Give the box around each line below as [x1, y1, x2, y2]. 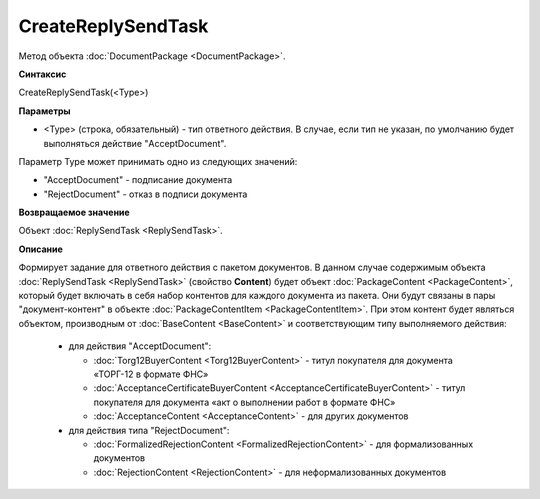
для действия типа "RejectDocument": [68, 424, 230, 436]
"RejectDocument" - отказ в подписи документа [43, 188, 248, 200]
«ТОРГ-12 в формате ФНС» [93, 368, 209, 380]
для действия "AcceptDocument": [68, 340, 212, 352]
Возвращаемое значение [18, 206, 130, 219]
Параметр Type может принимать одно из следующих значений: [18, 155, 298, 167]
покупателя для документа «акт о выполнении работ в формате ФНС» [93, 396, 396, 408]
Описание [18, 243, 64, 255]
